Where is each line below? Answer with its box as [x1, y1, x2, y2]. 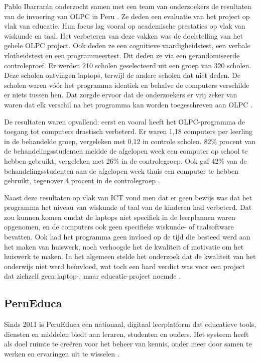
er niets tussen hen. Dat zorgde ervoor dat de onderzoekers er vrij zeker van [4, 89, 237, 100]
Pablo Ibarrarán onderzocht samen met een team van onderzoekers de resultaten [4, 1, 251, 11]
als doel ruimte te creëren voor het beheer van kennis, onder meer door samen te [4, 338, 252, 349]
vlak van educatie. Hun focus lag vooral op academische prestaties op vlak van [4, 21, 245, 31]
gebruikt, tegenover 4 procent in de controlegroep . [4, 175, 160, 186]
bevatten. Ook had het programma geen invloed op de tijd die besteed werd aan [4, 231, 250, 242]
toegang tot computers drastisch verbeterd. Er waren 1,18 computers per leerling [4, 126, 253, 137]
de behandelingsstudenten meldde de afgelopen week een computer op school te [4, 146, 248, 156]
